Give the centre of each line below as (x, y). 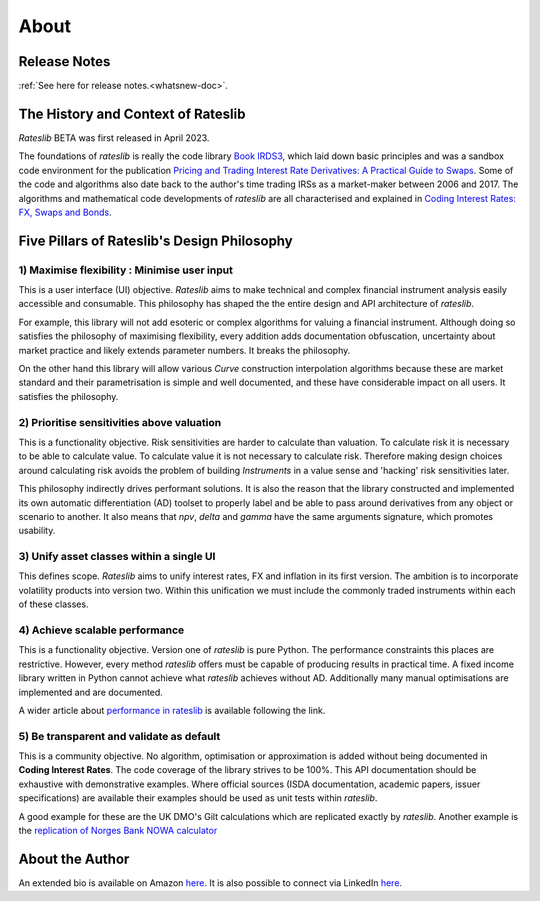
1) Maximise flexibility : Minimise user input (126, 270)
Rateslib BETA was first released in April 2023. (114, 137)
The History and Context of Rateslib (132, 113)
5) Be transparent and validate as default (119, 736)
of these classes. (53, 604)
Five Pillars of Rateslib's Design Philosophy (156, 240)
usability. (37, 531)
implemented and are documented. (91, 692)
